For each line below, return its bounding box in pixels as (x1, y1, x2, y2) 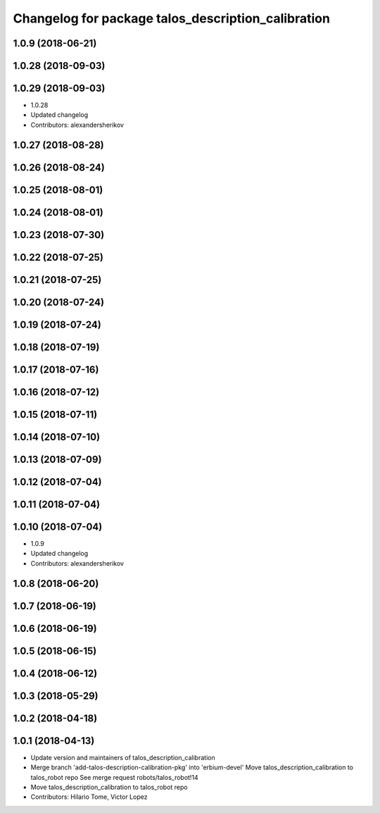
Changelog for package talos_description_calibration (13, 11, 331, 26)
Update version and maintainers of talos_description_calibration (30, 753, 215, 762)
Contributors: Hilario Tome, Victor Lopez (30, 793, 148, 801)
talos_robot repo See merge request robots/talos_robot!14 (30, 773, 198, 781)
